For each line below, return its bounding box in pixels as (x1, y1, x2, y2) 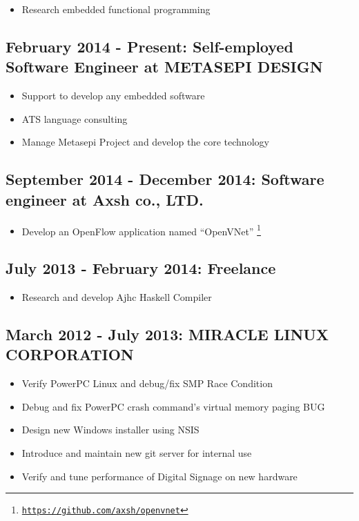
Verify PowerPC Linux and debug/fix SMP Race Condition (21, 376, 273, 391)
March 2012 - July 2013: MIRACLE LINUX (6, 324, 329, 344)
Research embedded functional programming (21, 2, 211, 16)
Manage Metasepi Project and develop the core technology (21, 135, 269, 149)
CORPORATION (6, 344, 134, 365)
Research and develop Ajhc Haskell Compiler (21, 290, 212, 304)
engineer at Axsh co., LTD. (6, 188, 204, 210)
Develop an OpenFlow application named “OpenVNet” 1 (21, 222, 261, 238)
